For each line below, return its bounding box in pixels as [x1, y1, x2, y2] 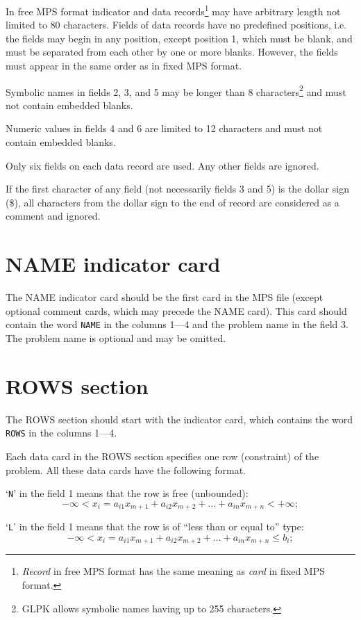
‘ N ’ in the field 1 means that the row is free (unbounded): [6, 486, 249, 500]
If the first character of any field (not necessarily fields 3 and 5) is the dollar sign [6, 181, 349, 196]
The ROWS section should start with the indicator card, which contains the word [6, 411, 353, 426]
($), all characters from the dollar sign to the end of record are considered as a [6, 195, 339, 209]
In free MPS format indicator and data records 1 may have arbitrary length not [6, 2, 341, 18]
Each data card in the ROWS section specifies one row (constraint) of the [6, 448, 319, 463]
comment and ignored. [6, 209, 101, 223]
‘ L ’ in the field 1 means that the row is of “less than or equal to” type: [6, 519, 304, 534]
